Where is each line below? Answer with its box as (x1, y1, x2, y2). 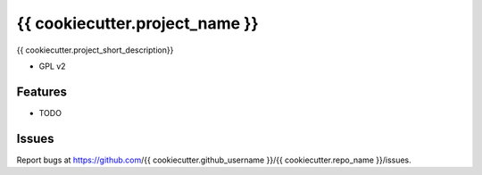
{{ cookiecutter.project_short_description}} (16, 45, 174, 55)
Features (16, 84, 67, 99)
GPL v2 (38, 61, 66, 71)
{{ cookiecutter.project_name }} (16, 13, 259, 33)
